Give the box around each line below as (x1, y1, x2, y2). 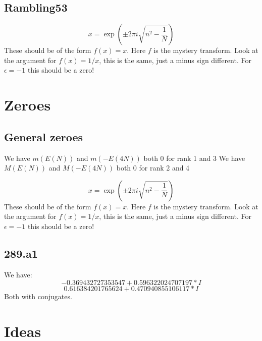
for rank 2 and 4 (139, 162, 190, 173)
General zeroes (4, 129, 83, 144)
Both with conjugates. (4, 291, 72, 302)
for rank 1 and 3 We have (166, 152, 245, 163)
